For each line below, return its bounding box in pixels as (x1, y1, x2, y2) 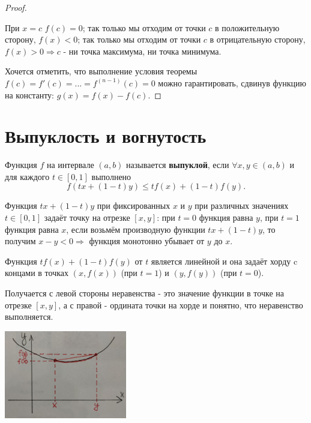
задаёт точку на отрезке (44, 211, 130, 224)
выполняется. (5, 310, 53, 323)
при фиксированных (97, 199, 171, 212)
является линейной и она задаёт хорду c (151, 254, 298, 267)
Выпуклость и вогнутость (5, 124, 207, 148)
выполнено (91, 170, 131, 182)
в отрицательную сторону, (210, 33, 306, 46)
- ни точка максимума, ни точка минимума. (63, 44, 222, 57)
